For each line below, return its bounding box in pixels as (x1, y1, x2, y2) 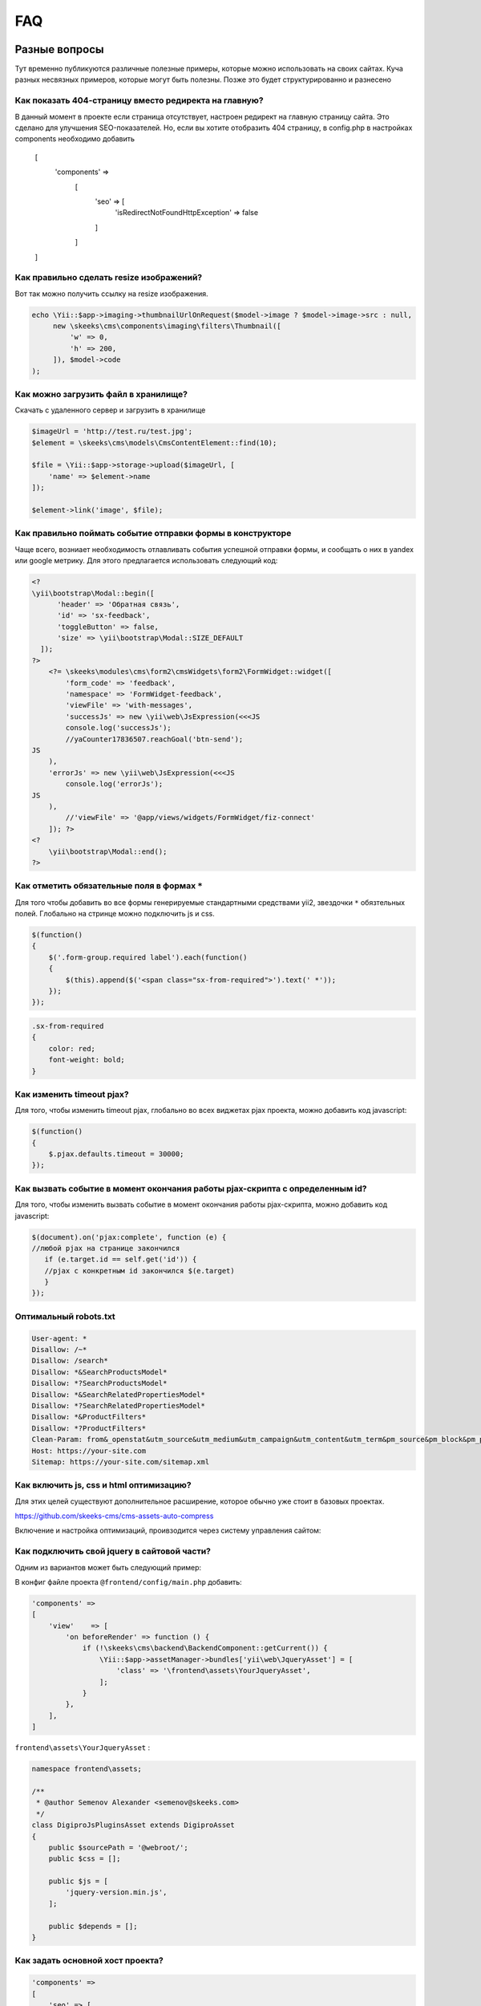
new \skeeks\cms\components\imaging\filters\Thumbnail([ (52, 322, 281, 331)
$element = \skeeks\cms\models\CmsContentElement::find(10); (31, 438, 277, 447)
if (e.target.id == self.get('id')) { (44, 1255, 197, 1264)
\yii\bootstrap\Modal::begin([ (31, 588, 156, 598)
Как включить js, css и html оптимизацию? (14, 1480, 192, 1491)
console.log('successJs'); (65, 723, 172, 733)
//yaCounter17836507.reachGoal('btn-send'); (65, 734, 244, 744)
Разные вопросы (14, 43, 104, 56)
